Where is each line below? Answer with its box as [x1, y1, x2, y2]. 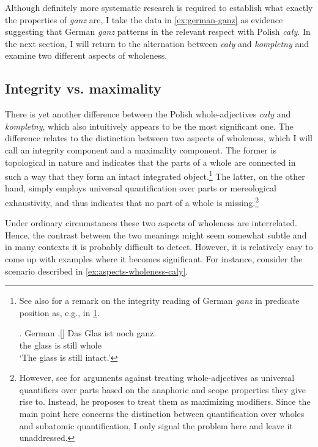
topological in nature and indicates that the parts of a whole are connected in [5, 155, 296, 168]
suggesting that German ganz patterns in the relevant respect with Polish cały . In [5, 25, 311, 38]
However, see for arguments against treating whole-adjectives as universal [19, 371, 295, 384]
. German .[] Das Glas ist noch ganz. [19, 327, 157, 339]
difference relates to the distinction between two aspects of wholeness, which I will [5, 131, 312, 144]
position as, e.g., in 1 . [19, 306, 100, 319]
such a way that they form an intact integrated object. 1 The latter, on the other [5, 168, 305, 182]
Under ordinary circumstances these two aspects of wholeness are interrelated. [5, 216, 297, 229]
